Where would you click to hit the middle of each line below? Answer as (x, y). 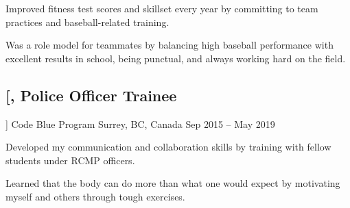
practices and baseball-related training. (87, 22)
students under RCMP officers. (70, 160)
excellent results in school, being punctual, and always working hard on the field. (176, 58)
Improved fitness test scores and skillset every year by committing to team (162, 8)
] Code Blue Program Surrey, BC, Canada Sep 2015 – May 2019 (140, 123)
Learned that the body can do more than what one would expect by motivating (173, 183)
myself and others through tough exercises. (95, 196)
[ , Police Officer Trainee (91, 95)
